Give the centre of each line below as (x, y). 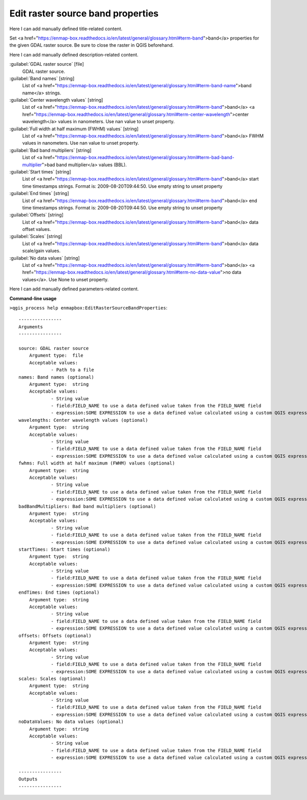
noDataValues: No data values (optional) (71, 722)
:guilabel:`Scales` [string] (36, 237)
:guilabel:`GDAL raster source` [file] (47, 64)
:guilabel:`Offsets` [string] (37, 215)
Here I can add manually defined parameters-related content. (74, 289)
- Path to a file (73, 370)
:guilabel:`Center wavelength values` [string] (56, 100)
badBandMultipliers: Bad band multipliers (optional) (87, 506)
